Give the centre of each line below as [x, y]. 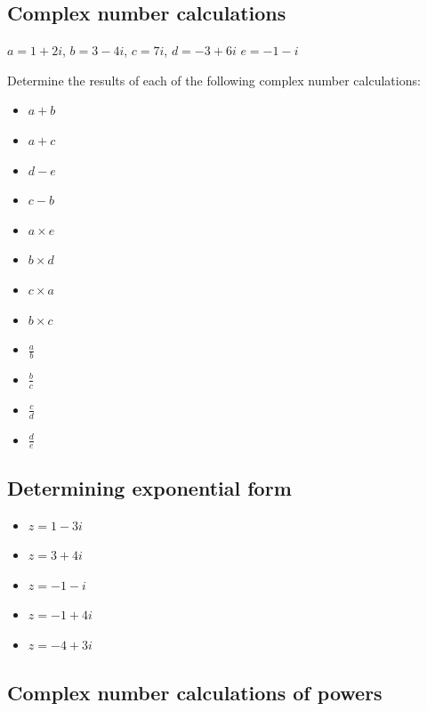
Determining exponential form [149, 487]
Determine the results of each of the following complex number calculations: [214, 80]
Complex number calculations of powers [195, 693]
